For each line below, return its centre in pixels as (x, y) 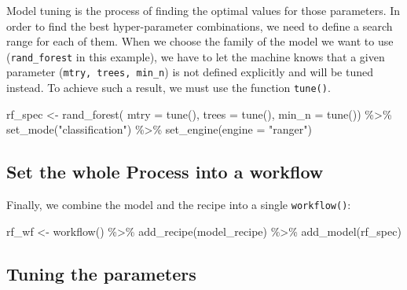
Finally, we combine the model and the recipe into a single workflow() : (179, 205)
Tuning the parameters (101, 273)
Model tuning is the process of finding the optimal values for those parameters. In (203, 10)
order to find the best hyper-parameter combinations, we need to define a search (200, 26)
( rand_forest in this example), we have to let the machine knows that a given (196, 56)
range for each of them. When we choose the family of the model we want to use (200, 41)
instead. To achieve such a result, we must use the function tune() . (169, 88)
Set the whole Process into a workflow (165, 172)
